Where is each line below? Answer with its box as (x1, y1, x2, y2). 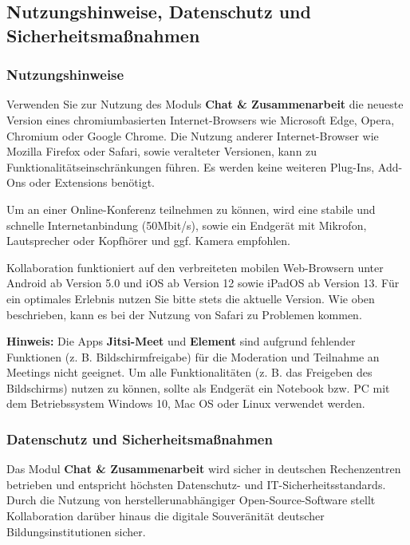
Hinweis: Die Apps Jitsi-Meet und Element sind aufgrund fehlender (6, 333, 356, 350)
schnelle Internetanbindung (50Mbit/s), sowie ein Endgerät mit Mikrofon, (6, 216, 367, 233)
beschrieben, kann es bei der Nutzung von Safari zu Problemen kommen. (6, 306, 362, 322)
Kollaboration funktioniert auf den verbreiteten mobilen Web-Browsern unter (6, 259, 384, 275)
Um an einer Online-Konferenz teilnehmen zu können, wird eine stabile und (6, 200, 376, 217)
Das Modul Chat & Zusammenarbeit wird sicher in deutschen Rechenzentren (6, 460, 401, 477)
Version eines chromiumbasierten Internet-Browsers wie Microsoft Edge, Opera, (6, 111, 395, 128)
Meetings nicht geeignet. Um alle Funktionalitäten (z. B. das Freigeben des (6, 364, 373, 381)
